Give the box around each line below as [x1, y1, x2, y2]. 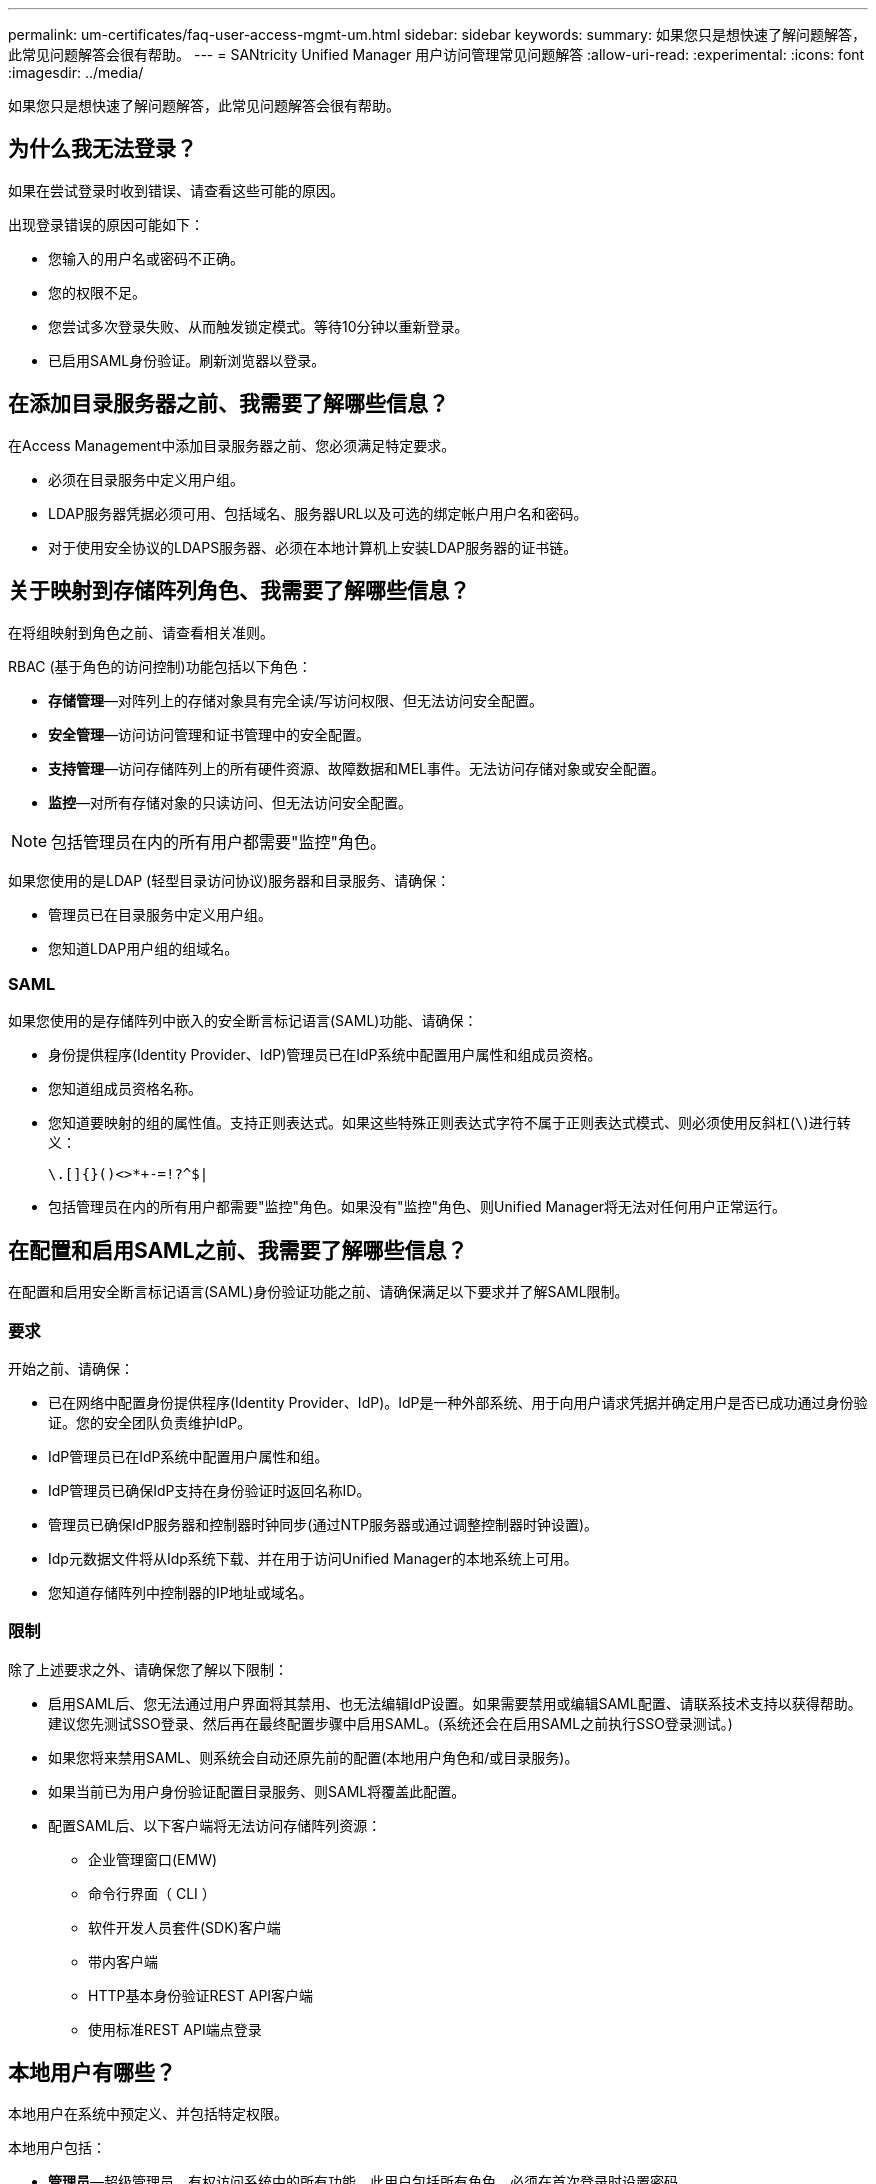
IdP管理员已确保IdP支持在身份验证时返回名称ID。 [48, 1481, 371, 1499]
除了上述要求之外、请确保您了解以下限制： [8, 1660, 288, 1678]
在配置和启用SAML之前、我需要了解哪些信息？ [8, 1237, 468, 1263]
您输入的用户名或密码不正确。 [48, 249, 244, 267]
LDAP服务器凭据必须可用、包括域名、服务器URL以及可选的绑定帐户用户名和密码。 [48, 504, 588, 522]
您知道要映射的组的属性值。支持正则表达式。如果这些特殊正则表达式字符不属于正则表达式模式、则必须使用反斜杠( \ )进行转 [48, 1114, 851, 1132]
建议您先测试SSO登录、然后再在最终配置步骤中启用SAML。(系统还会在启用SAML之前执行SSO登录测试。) [48, 1714, 733, 1732]
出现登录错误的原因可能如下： [8, 215, 204, 233]
